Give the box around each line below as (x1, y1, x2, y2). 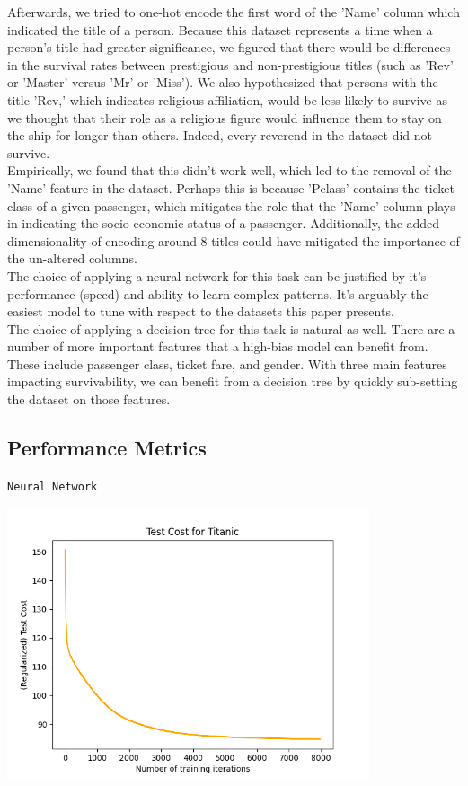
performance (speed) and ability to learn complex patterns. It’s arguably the (7, 284, 428, 303)
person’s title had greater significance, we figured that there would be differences (7, 38, 451, 57)
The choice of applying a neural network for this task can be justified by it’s (7, 266, 427, 285)
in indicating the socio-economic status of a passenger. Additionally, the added (7, 214, 440, 233)
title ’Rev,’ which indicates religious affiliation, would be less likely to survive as (7, 90, 447, 109)
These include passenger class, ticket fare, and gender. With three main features (7, 354, 447, 373)
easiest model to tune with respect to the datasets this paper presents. (7, 302, 394, 321)
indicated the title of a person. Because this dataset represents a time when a (7, 20, 433, 39)
